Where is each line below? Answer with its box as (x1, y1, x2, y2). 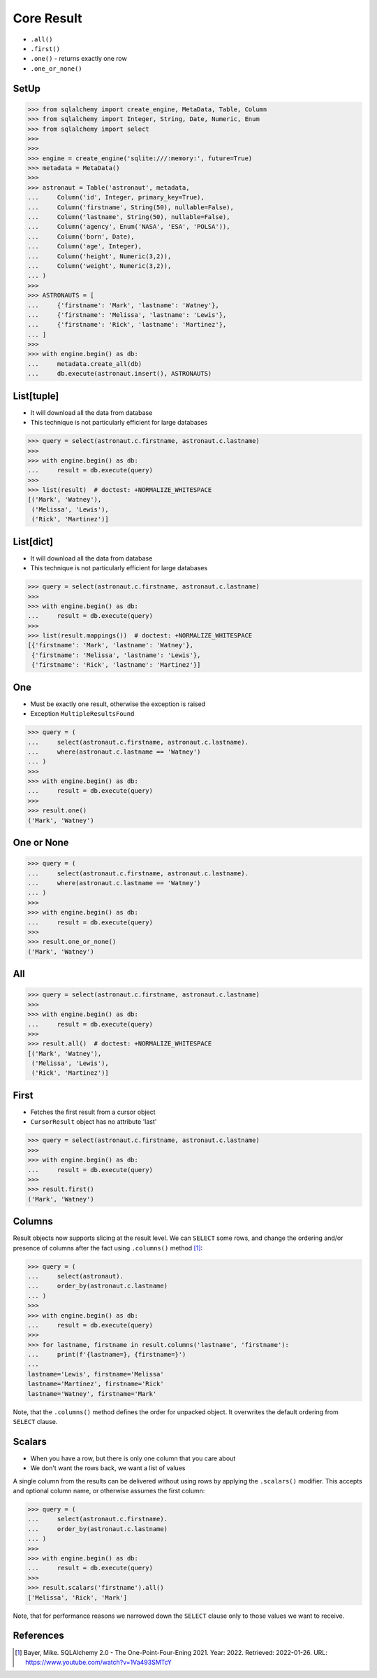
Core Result (13, 10, 83, 26)
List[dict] (13, 535, 54, 547)
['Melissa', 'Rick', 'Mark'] (27, 1593, 128, 1602)
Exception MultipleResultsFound (30, 710, 135, 718)
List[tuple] (13, 390, 59, 402)
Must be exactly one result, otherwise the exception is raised (30, 700, 206, 708)
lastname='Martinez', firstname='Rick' (27, 1380, 164, 1388)
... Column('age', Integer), (27, 242, 142, 251)
